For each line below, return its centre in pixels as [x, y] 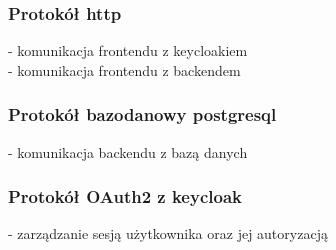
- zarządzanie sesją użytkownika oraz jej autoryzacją [168, 233]
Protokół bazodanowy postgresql [142, 114]
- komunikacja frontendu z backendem [124, 69]
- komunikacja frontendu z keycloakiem [128, 50]
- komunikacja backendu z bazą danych [128, 151]
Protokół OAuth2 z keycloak [125, 196]
